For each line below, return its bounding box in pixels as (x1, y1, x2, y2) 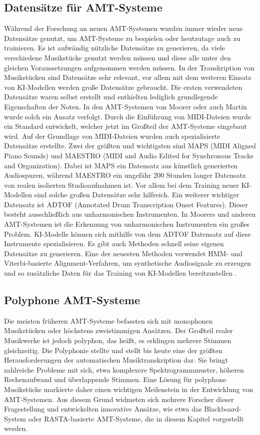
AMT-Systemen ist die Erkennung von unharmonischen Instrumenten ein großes (4, 219, 250, 229)
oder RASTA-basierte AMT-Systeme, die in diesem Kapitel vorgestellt (28, 413, 244, 424)
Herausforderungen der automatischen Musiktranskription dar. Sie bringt (4, 355, 228, 365)
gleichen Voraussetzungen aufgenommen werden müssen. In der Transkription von (4, 62, 255, 72)
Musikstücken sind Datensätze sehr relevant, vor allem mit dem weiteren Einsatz (4, 72, 251, 82)
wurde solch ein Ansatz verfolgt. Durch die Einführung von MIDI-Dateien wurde (4, 111, 251, 121)
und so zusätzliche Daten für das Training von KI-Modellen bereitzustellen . (4, 268, 237, 278)
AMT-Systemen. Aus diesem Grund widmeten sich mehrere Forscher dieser (4, 394, 234, 404)
